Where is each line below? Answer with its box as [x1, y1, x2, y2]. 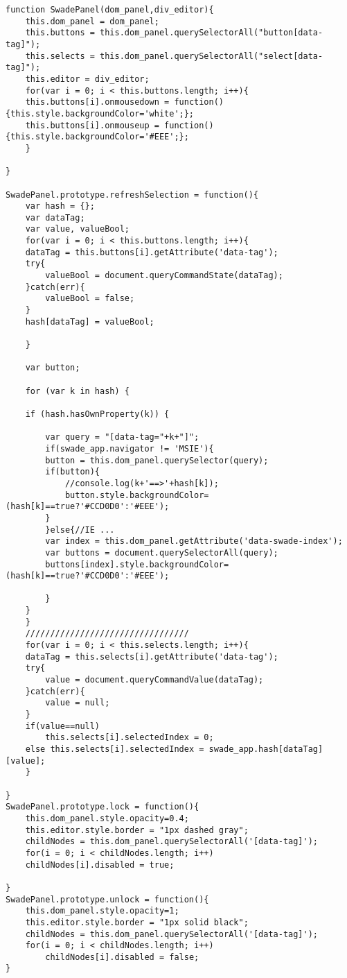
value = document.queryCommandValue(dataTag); [45, 675, 264, 685]
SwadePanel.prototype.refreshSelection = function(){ [6, 189, 259, 200]
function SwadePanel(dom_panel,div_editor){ [6, 5, 214, 15]
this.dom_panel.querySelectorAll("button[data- [100, 28, 323, 38]
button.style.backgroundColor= [64, 490, 209, 500]
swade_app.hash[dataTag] [208, 744, 323, 754]
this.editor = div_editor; [25, 74, 150, 84]
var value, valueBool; [25, 224, 130, 234]
